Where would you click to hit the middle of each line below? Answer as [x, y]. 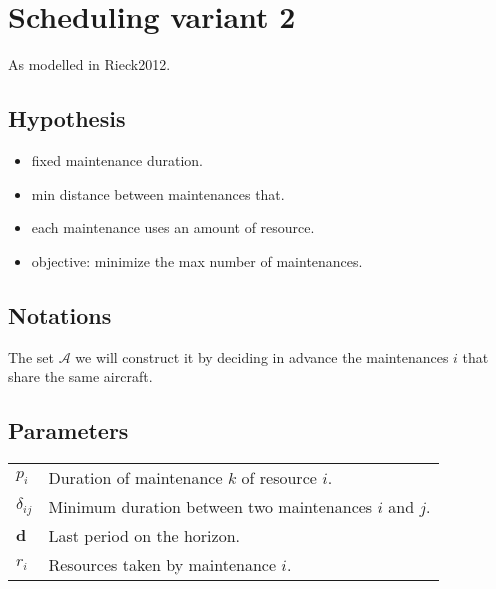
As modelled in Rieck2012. [89, 64]
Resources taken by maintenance [162, 564]
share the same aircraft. [80, 376]
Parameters [68, 430]
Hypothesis [67, 118]
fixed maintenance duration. [117, 159]
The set [31, 356]
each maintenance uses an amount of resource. [173, 227]
